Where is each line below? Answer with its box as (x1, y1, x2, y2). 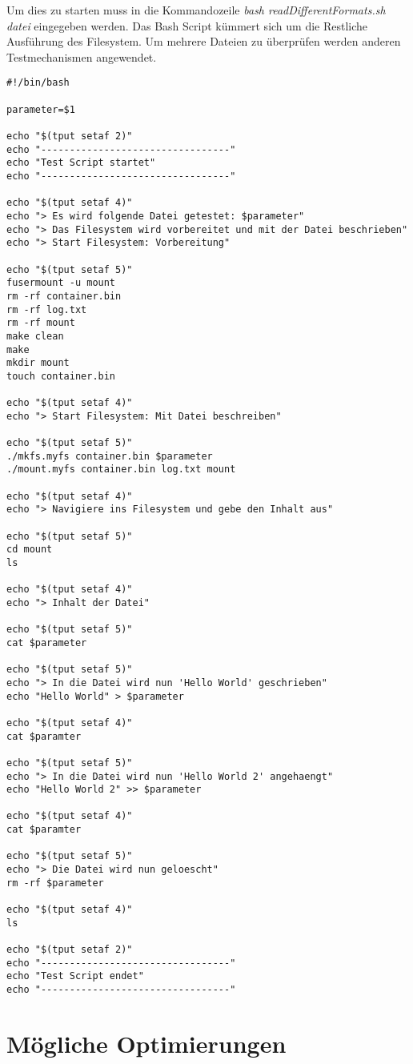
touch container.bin (6, 370, 116, 382)
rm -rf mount (6, 317, 75, 329)
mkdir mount (6, 357, 70, 369)
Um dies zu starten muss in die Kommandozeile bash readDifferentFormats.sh (6, 2, 386, 18)
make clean (6, 330, 64, 342)
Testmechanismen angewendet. (6, 48, 157, 65)
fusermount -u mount (6, 277, 116, 289)
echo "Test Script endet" (6, 970, 144, 982)
